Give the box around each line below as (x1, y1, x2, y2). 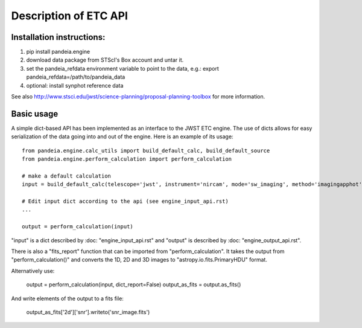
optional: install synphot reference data (26, 82, 124, 89)
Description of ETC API (11, 9, 128, 22)
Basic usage (11, 109, 59, 119)
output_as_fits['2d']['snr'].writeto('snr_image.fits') (26, 308, 150, 315)
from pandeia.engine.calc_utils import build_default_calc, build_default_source (22, 147, 270, 154)
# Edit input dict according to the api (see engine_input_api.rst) (22, 198, 229, 205)
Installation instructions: (11, 32, 106, 42)
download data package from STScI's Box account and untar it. (26, 56, 184, 63)
